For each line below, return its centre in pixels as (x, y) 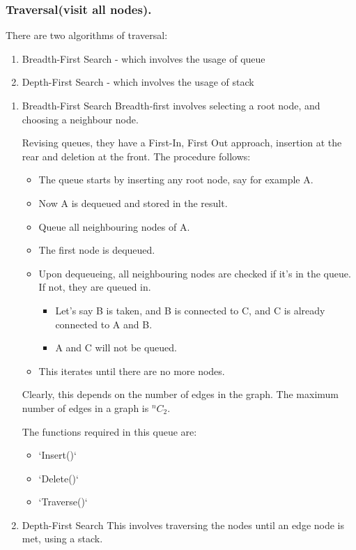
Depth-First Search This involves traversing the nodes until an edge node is (183, 525)
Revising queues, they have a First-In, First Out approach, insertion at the (182, 143)
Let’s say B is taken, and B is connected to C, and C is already (190, 310)
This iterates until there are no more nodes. (132, 371)
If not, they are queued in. (95, 287)
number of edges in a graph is (85, 407)
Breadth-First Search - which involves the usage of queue (144, 58)
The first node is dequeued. (97, 250)
